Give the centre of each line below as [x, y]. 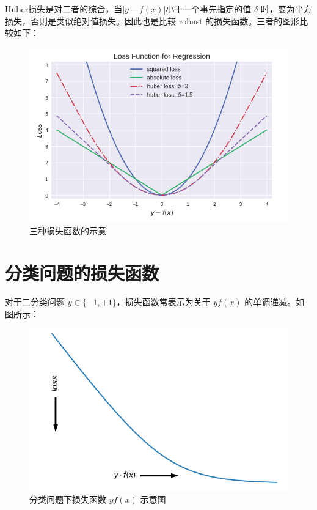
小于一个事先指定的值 [209, 9]
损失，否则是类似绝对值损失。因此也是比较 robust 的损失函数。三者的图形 [152, 20]
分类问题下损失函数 [68, 499]
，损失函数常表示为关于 [163, 302]
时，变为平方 [286, 9]
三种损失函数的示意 [68, 230]
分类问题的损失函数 [82, 272]
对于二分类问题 [35, 302]
